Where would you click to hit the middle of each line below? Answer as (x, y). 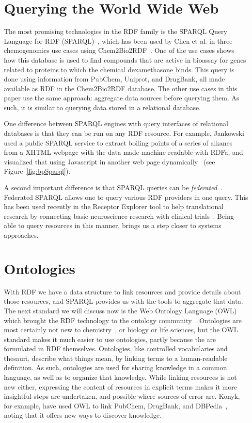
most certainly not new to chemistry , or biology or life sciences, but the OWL (121, 330)
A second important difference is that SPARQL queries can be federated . (113, 187)
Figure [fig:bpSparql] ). (37, 171)
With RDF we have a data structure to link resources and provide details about (123, 291)
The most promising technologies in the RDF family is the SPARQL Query (116, 31)
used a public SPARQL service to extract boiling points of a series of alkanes (118, 142)
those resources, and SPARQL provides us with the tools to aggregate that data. (124, 301)
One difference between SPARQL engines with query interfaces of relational (116, 123)
